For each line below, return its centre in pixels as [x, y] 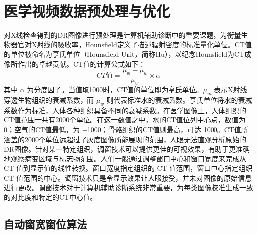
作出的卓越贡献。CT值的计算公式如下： [82, 63]
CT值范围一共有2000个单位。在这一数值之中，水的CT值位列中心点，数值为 [125, 120]
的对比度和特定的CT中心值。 [51, 197]
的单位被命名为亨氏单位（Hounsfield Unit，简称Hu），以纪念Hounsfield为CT [124, 54]
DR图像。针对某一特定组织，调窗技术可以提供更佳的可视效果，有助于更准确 [127, 149]
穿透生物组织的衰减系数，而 [49, 99]
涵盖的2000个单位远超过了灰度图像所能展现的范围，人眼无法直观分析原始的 [125, 139]
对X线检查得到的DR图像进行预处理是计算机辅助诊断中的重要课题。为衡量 [123, 35]
